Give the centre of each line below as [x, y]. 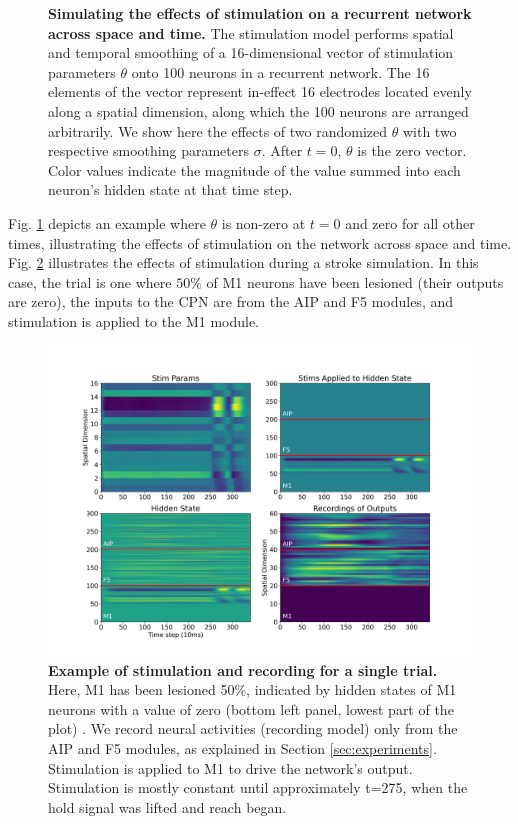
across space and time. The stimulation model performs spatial [251, 32]
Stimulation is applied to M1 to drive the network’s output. [230, 767]
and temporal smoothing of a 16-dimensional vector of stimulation [251, 52]
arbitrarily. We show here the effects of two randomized [218, 130]
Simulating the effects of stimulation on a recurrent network [260, 13]
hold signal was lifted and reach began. [167, 806]
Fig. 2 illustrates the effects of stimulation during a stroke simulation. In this [243, 262]
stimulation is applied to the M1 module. [134, 320]
